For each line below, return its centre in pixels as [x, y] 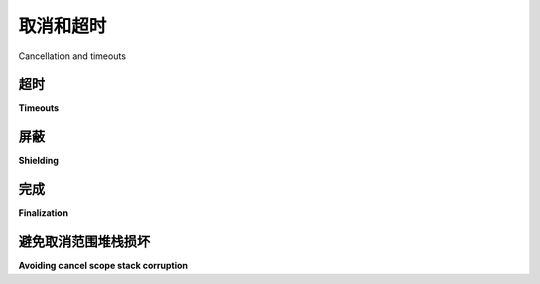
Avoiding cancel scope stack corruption [103, 266]
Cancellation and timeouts [72, 56]
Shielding [38, 161]
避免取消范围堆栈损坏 [84, 241]
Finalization [43, 213]
